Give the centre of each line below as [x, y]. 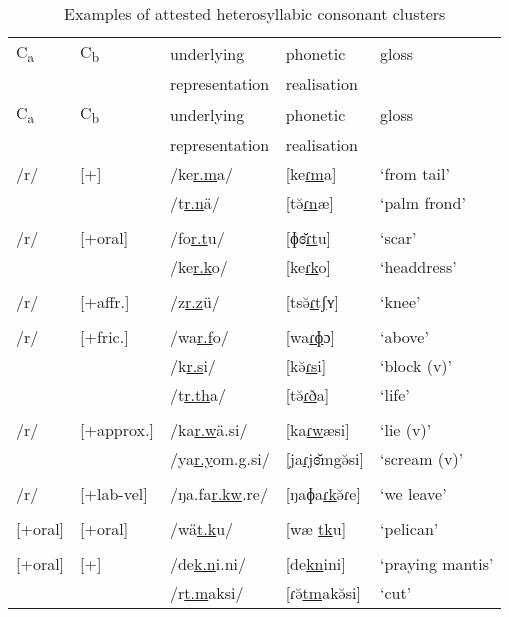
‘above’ [404, 337]
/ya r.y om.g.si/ [219, 459]
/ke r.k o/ [198, 267]
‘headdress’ [418, 267]
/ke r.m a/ [201, 174]
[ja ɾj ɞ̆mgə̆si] [324, 459]
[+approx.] [117, 430]
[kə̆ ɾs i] [306, 366]
